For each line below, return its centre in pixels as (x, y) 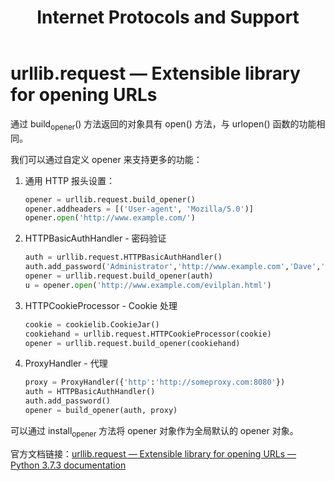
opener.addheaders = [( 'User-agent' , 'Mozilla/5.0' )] (139, 209)
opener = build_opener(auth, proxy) (101, 411)
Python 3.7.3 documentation (68, 465)
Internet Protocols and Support (168, 17)
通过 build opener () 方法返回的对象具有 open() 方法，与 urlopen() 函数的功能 (163, 124)
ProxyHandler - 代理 (66, 363)
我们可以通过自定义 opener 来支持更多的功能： (106, 159)
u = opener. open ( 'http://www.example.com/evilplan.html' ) (148, 285)
